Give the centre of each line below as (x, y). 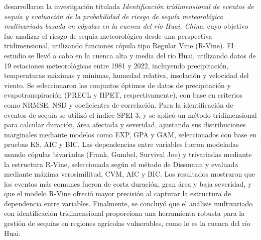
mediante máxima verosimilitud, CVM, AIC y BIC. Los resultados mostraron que (130, 174)
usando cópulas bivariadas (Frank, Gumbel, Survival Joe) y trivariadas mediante (128, 154)
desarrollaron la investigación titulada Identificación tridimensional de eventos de (129, 6)
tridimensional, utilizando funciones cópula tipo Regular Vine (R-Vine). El (119, 46)
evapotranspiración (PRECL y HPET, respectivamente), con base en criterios (123, 95)
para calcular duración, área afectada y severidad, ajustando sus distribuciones (125, 125)
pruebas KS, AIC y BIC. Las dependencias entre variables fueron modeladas (121, 144)
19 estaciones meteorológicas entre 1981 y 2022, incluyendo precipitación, (116, 65)
